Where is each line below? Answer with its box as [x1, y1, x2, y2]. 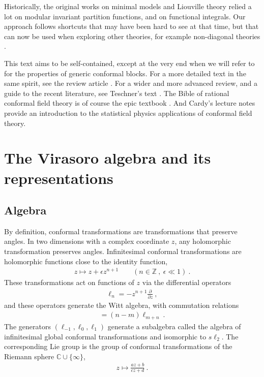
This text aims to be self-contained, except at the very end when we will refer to [4, 57, 255, 68]
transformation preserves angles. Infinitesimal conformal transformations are [4, 246, 242, 257]
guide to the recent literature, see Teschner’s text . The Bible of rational [4, 87, 229, 98]
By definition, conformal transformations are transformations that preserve [4, 226, 238, 236]
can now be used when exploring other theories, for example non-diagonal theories [4, 30, 260, 41]
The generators [4, 321, 51, 331]
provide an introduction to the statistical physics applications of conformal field [4, 107, 252, 118]
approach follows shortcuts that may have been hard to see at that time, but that [4, 21, 259, 32]
